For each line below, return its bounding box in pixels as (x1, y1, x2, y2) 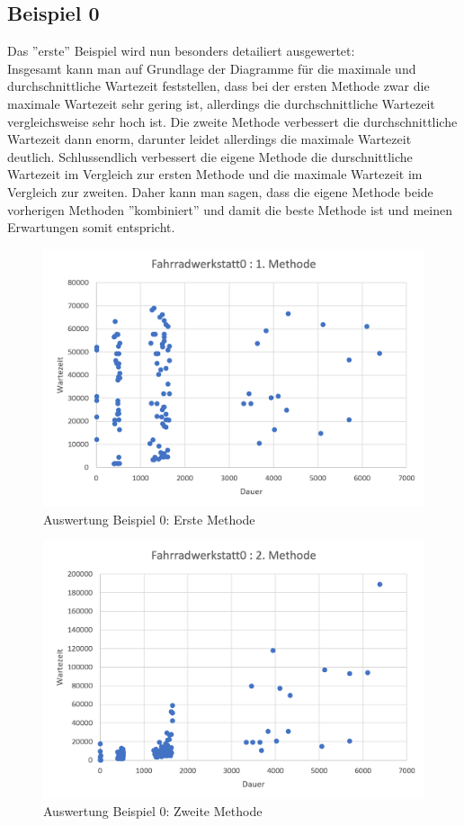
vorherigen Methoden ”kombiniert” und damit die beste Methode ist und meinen (7, 200, 452, 219)
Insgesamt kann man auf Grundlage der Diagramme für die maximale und (7, 58, 416, 77)
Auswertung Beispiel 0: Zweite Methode (43, 802, 263, 821)
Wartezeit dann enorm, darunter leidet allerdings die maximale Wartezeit (7, 130, 412, 148)
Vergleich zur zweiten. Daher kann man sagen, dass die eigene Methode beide (7, 182, 433, 201)
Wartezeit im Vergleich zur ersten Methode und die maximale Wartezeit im (7, 165, 423, 184)
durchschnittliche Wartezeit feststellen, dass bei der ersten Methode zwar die (7, 76, 430, 95)
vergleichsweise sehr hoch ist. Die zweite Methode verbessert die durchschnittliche (7, 112, 458, 130)
